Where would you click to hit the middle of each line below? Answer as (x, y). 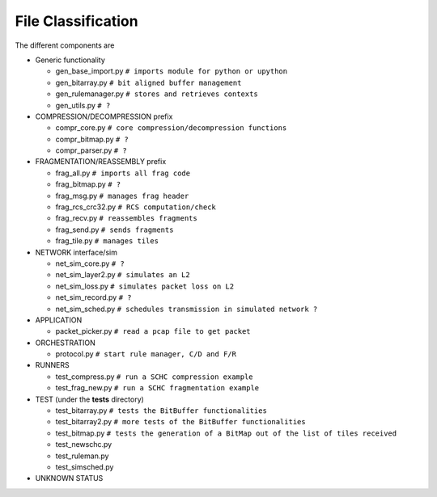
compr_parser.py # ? (91, 150)
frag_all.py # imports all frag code (123, 173)
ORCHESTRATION (66, 343)
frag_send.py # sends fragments (115, 230)
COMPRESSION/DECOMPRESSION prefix (104, 116)
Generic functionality (70, 60)
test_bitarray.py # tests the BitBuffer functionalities (161, 411)
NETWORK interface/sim (76, 252)
